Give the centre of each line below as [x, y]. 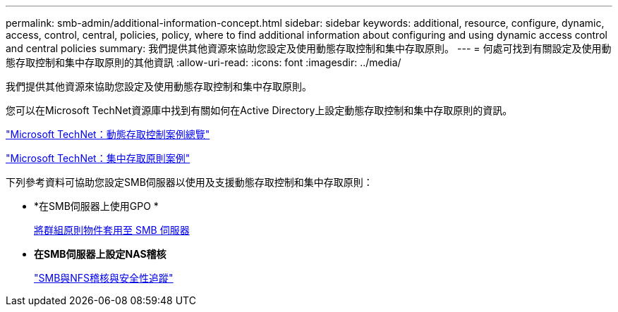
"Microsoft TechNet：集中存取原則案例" [98, 158]
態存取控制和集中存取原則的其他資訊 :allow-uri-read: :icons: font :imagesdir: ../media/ [204, 62]
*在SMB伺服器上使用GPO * [96, 206]
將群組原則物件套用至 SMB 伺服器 [112, 230]
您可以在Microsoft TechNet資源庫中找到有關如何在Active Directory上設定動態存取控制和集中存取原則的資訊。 [259, 110]
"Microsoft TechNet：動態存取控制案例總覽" [108, 134]
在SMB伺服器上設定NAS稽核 [100, 254]
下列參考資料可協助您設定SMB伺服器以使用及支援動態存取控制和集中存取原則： [189, 182]
